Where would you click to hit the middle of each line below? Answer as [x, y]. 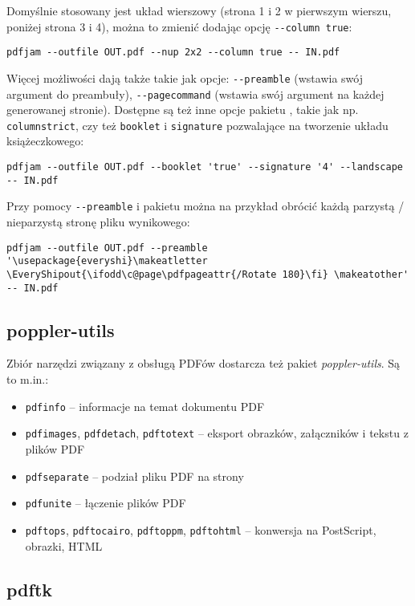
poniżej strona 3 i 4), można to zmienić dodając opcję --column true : [179, 26]
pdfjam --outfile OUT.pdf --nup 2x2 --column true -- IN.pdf [173, 53]
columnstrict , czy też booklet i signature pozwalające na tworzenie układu [197, 125]
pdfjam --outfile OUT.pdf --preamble [107, 248]
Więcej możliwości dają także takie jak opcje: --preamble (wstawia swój [185, 77]
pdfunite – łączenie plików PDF [106, 503]
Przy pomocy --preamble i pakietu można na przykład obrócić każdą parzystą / [205, 206]
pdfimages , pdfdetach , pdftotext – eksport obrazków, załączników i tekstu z [217, 433]
